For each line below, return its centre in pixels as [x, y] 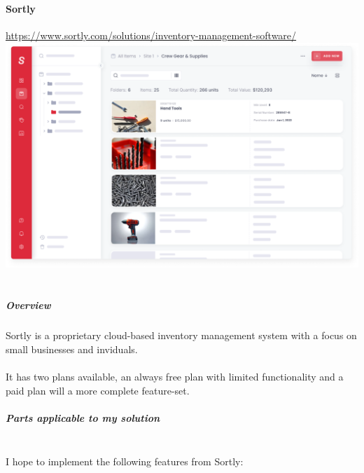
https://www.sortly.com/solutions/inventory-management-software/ [151, 35]
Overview [28, 305]
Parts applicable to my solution [83, 417]
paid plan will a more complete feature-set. [98, 390]
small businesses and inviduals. [72, 349]
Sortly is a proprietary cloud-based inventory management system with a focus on [181, 335]
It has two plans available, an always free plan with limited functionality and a [175, 376]
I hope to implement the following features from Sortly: [125, 461]
